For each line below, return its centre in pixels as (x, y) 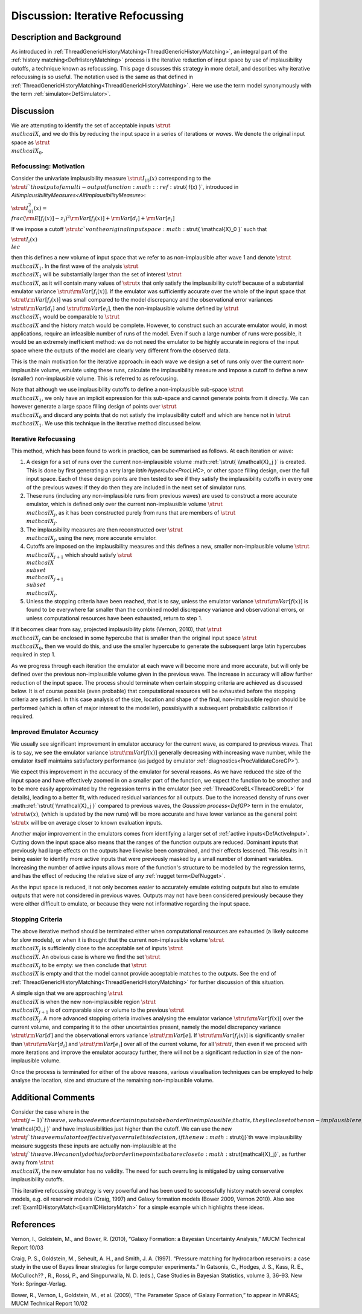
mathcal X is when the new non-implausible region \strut (84, 1001)
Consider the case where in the (50, 1112)
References (33, 1225)
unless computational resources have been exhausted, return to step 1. (114, 618)
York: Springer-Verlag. (39, 1284)
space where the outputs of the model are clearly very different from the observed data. (121, 351)
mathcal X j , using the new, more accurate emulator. (91, 538)
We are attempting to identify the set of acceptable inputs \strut (91, 125)
